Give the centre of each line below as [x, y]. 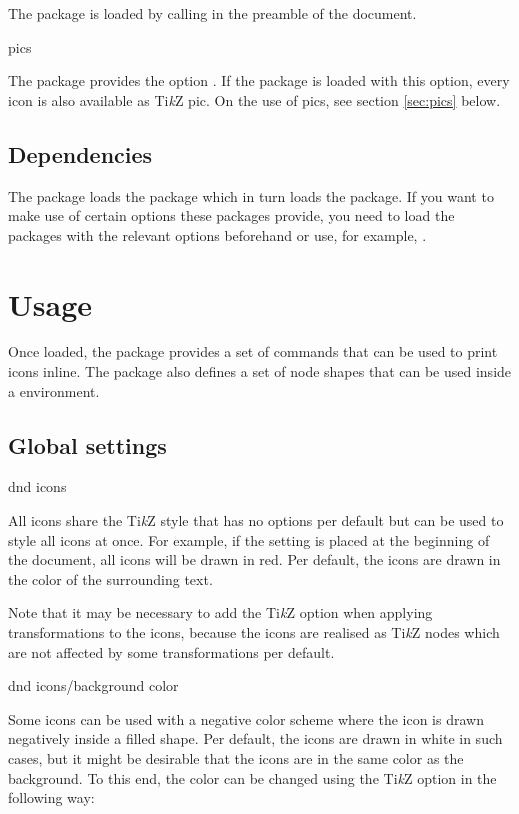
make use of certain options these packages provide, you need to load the [231, 215]
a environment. [54, 390]
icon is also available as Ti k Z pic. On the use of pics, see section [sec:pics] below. [254, 99]
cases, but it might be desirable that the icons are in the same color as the [236, 758]
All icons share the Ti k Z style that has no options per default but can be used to [256, 520]
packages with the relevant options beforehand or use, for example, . [217, 234]
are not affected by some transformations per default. [171, 651]
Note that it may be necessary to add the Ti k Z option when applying [220, 612]
